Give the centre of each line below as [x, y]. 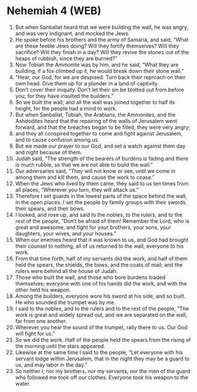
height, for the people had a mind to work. [66, 108]
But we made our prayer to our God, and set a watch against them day [100, 146]
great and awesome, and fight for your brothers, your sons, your [93, 227]
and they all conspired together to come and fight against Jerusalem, [99, 133]
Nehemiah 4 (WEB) [54, 11]
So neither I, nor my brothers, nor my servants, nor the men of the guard [103, 371]
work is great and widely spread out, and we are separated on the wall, [101, 315]
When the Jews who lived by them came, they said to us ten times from [102, 183]
